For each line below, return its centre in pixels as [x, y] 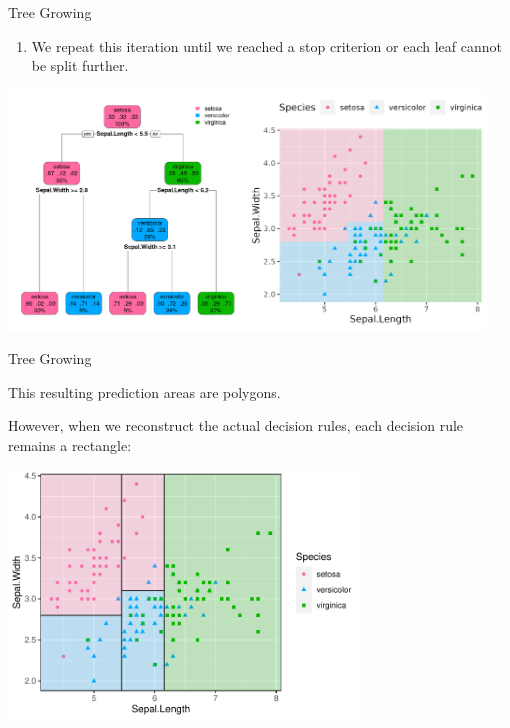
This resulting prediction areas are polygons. [144, 391]
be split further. [80, 65]
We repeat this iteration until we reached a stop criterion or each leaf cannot [266, 45]
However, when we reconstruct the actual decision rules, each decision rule [236, 425]
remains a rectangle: [70, 444]
